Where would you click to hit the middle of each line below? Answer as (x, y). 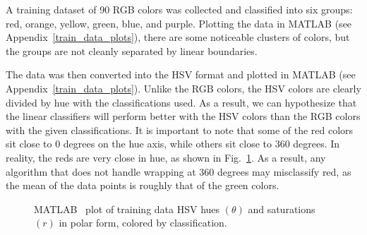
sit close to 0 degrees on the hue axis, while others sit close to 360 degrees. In (173, 144)
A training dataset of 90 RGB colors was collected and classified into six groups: (179, 9)
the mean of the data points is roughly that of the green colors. (143, 185)
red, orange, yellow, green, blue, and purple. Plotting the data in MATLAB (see (179, 23)
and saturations (282, 209)
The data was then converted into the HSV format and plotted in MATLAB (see (181, 74)
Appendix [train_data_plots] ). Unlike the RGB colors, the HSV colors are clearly (183, 88)
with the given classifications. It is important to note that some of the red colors (180, 129)
